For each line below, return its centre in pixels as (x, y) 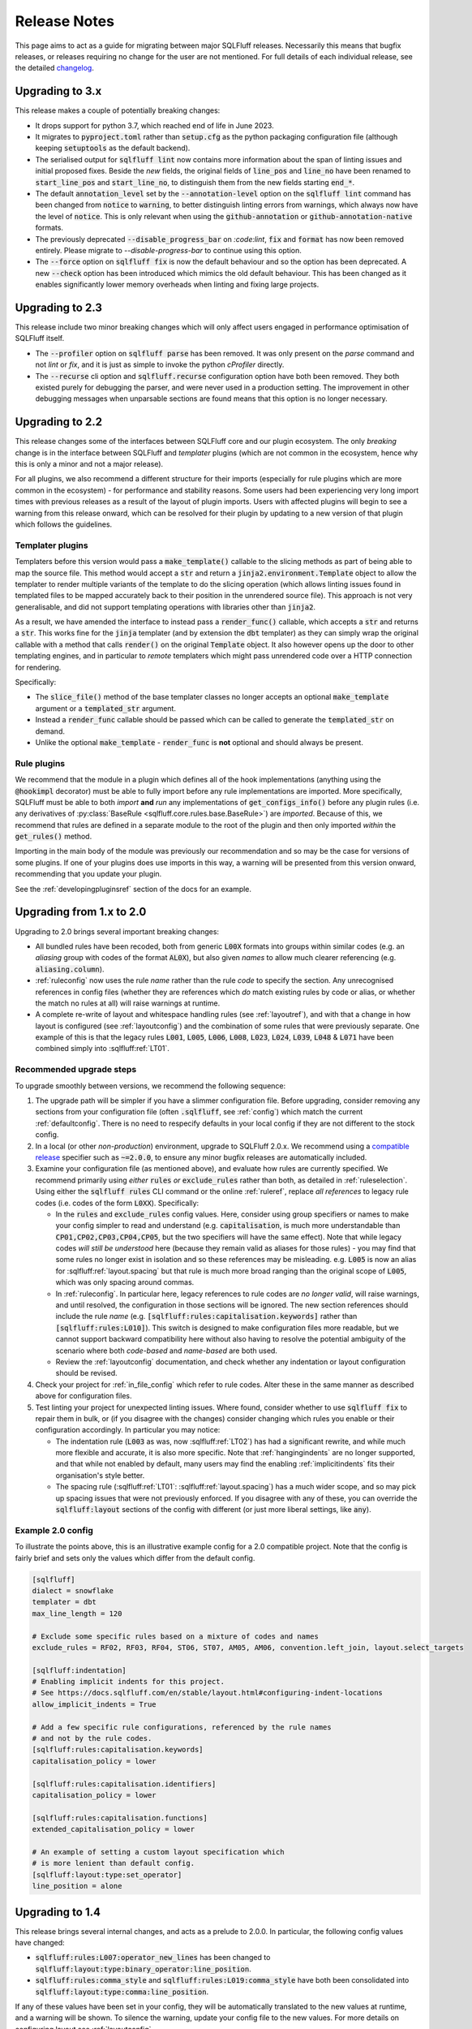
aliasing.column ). (70, 969)
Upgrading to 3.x (58, 91)
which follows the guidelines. (64, 524)
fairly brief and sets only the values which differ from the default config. (135, 1557)
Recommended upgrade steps (76, 1070)
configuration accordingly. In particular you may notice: (128, 1430)
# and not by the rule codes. (92, 1738)
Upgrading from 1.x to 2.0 (81, 912)
